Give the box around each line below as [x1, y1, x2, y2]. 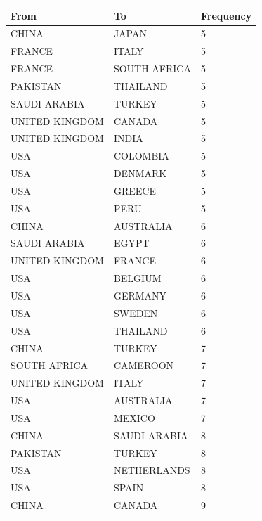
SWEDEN [113, 305, 158, 320]
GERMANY [113, 288, 167, 302]
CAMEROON [113, 358, 174, 373]
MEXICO [113, 410, 155, 425]
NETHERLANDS [113, 463, 190, 477]
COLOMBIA [113, 148, 169, 163]
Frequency [200, 8, 252, 22]
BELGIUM [113, 271, 162, 285]
